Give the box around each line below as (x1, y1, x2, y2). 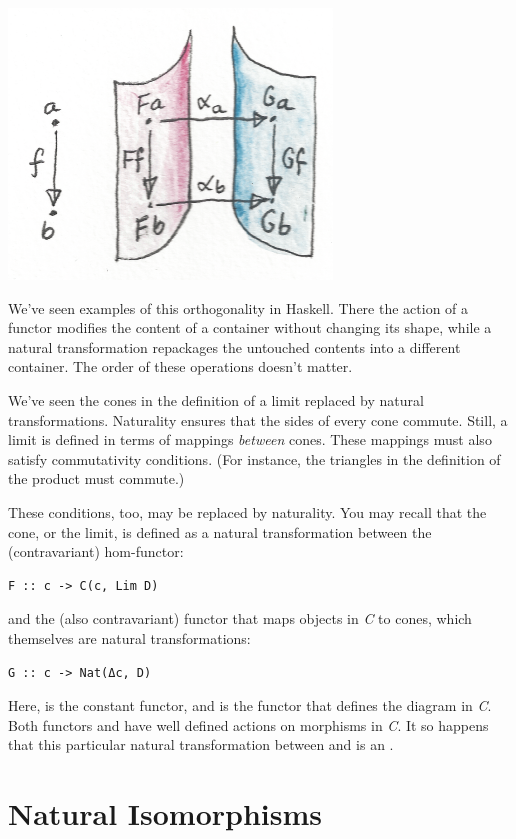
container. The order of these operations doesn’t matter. (8, 356, 353, 377)
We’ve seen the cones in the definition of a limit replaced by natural (8, 389, 424, 410)
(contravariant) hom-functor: (8, 541, 184, 562)
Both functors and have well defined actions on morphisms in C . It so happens (8, 714, 489, 735)
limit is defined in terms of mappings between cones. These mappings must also (8, 429, 492, 450)
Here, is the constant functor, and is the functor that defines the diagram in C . (8, 695, 492, 716)
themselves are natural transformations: (8, 627, 251, 648)
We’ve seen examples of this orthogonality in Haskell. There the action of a (8, 297, 469, 318)
